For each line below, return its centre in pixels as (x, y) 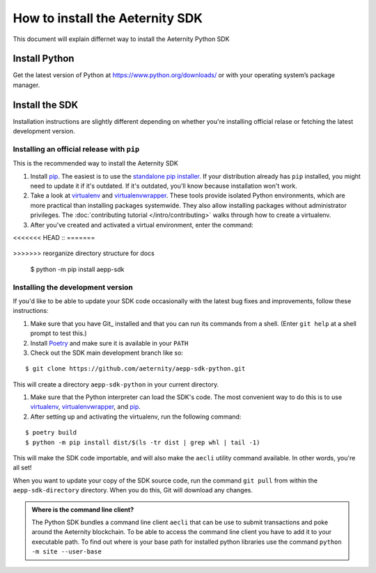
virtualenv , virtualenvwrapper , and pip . (85, 407)
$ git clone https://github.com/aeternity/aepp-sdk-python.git (135, 369)
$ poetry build (51, 433)
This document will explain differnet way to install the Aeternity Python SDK (121, 39)
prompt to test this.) (58, 333)
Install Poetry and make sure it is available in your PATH (109, 343)
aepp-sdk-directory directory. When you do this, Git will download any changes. (133, 490)
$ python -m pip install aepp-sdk (77, 269)
